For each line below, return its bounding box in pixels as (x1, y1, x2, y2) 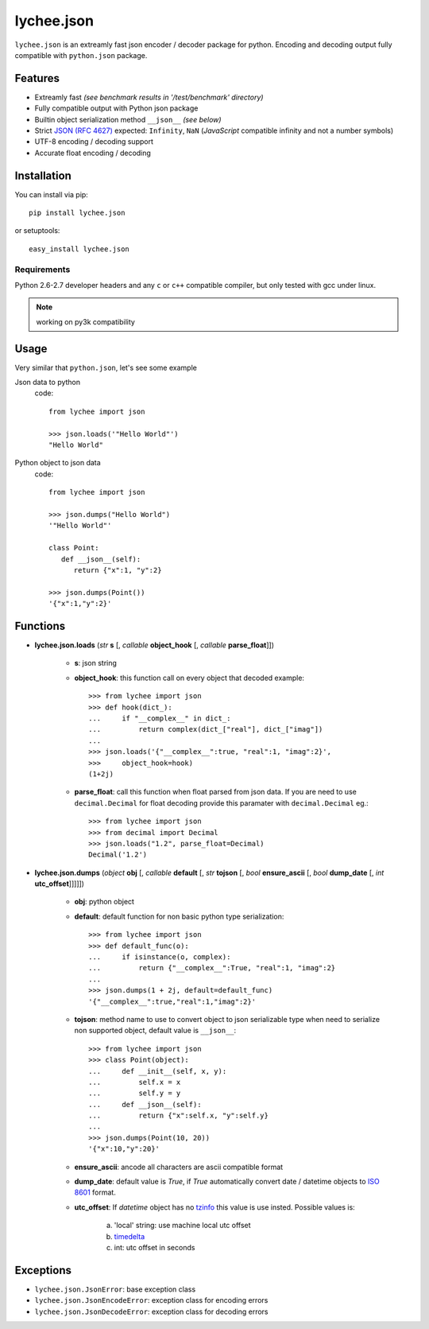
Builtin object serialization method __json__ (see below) (34, 115, 222, 124)
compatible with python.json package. (14, 50, 148, 60)
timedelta (114, 1231, 145, 1241)
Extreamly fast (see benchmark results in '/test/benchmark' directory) (34, 92, 264, 102)
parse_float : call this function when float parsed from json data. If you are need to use (74, 787, 357, 797)
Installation (14, 169, 71, 182)
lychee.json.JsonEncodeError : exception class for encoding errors (34, 1296, 269, 1305)
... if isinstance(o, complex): (88, 953, 231, 962)
